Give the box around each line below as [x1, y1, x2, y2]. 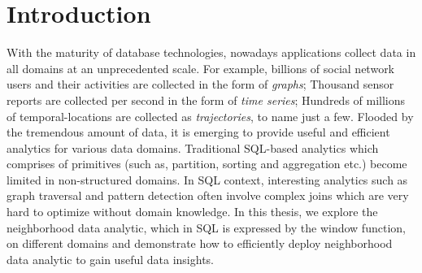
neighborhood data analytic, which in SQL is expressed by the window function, [7, 219, 406, 236]
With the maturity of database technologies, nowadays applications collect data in [7, 44, 416, 61]
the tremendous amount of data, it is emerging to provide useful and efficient [7, 123, 390, 141]
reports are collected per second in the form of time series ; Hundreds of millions [7, 91, 406, 108]
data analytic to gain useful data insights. [7, 250, 214, 267]
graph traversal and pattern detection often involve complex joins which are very [7, 187, 409, 204]
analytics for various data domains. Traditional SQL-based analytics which [7, 139, 379, 156]
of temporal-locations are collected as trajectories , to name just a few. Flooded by [7, 107, 414, 124]
